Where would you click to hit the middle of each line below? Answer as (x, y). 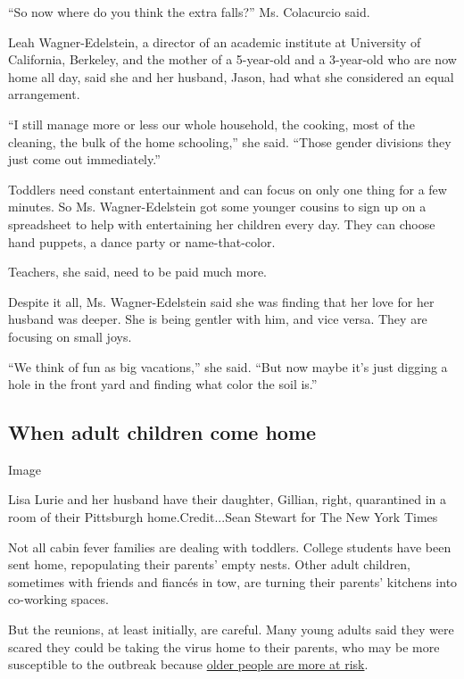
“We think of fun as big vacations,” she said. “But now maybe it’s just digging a (228, 366)
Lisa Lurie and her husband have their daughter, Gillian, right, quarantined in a (227, 499)
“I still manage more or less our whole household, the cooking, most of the (211, 124)
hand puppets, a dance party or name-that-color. (142, 241)
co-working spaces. (58, 599)
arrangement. (44, 94)
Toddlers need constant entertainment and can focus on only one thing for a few (228, 189)
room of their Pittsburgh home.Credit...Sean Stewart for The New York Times (223, 517)
